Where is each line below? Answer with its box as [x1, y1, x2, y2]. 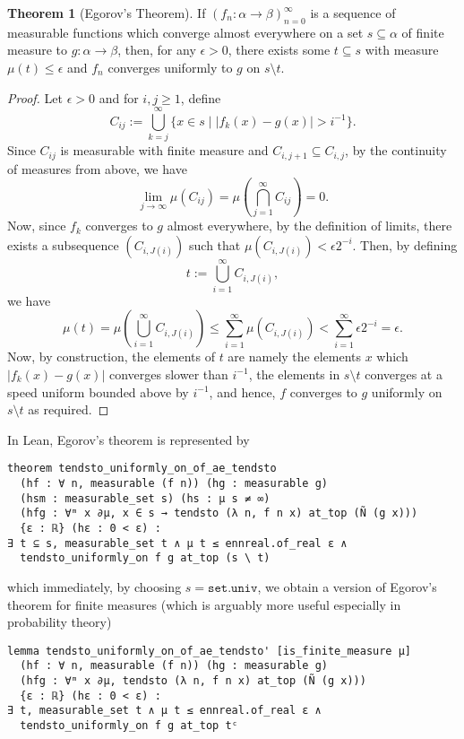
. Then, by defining [352, 235, 458, 254]
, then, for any [117, 40, 196, 59]
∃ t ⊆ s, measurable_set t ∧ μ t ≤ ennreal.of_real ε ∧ [7, 536, 348, 550]
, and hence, [209, 382, 276, 401]
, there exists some [228, 40, 331, 59]
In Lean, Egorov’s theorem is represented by [7, 430, 250, 448]
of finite [401, 22, 444, 41]
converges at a [365, 364, 443, 383]
